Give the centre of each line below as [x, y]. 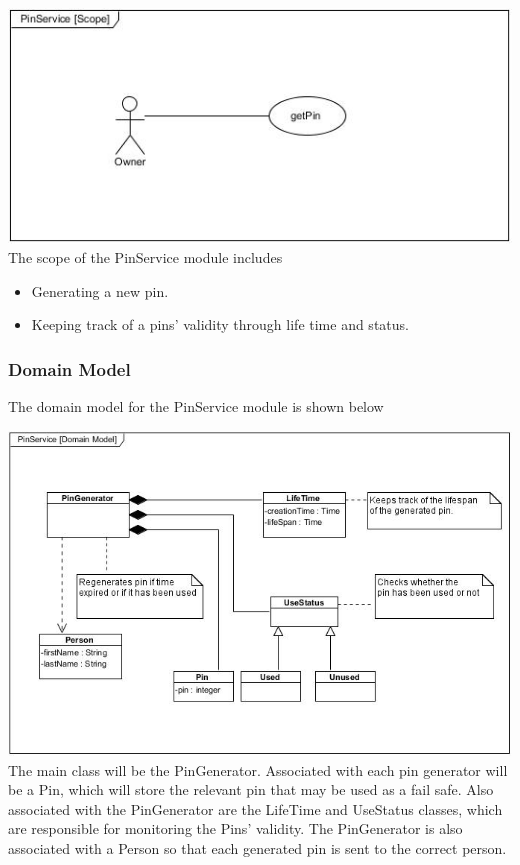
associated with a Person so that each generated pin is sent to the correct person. [257, 847]
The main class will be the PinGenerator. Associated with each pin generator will [258, 769]
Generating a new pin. [100, 290]
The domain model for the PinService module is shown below [196, 406]
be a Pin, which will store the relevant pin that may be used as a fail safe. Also [251, 789]
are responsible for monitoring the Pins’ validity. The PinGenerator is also [235, 828]
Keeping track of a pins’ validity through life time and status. [220, 324]
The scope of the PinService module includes [145, 257]
